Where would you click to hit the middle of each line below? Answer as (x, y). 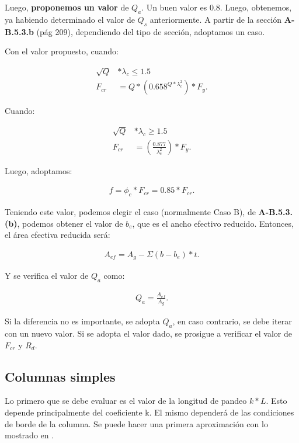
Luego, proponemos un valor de (67, 7)
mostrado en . (29, 435)
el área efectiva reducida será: (58, 235)
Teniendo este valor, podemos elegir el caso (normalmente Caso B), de (130, 212)
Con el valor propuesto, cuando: (62, 51)
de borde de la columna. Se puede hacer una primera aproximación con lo (136, 423)
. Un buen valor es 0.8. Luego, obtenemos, (217, 7)
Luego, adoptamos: (39, 170)
